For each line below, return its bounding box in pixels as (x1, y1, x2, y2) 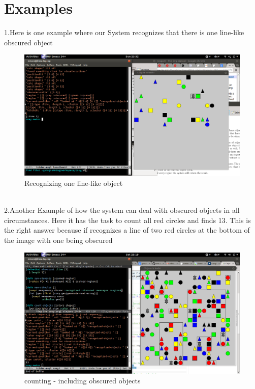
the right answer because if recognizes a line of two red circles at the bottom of (4, 225, 250, 235)
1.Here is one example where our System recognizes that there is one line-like (4, 27, 244, 38)
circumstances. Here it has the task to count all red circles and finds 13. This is (4, 214, 251, 225)
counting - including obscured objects (24, 375, 141, 386)
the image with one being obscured (4, 234, 113, 245)
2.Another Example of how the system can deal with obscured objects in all (4, 205, 240, 215)
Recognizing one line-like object (24, 177, 123, 188)
